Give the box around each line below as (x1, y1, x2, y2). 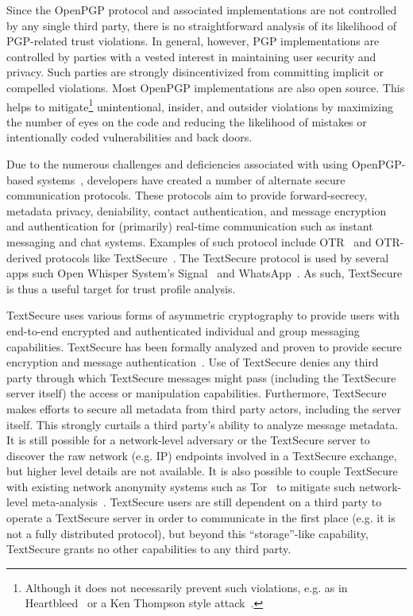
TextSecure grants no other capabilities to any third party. (6, 540, 291, 557)
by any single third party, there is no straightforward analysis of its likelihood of (6, 17, 397, 33)
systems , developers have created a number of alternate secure (37, 171, 345, 188)
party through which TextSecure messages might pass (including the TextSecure (6, 369, 396, 385)
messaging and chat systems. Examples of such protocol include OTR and (6, 233, 372, 250)
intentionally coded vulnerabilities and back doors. (6, 129, 253, 145)
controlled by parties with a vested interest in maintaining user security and (6, 48, 376, 64)
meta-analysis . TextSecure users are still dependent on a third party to (31, 494, 382, 510)
